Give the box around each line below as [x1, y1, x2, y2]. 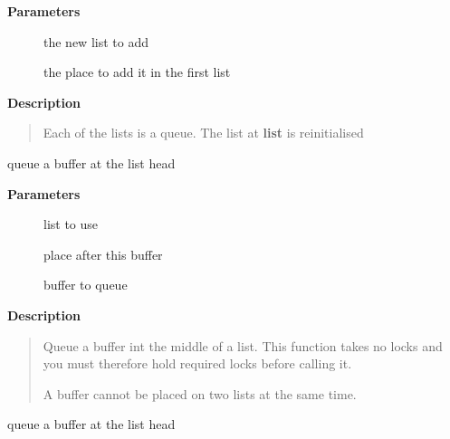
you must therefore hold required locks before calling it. [43, 354, 352, 373]
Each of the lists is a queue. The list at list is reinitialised [43, 123, 364, 142]
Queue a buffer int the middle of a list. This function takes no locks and [43, 336, 443, 355]
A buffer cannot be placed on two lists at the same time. [43, 384, 357, 403]
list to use [43, 215, 99, 234]
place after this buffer [43, 244, 163, 263]
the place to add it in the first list [43, 62, 231, 81]
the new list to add [43, 32, 148, 51]
